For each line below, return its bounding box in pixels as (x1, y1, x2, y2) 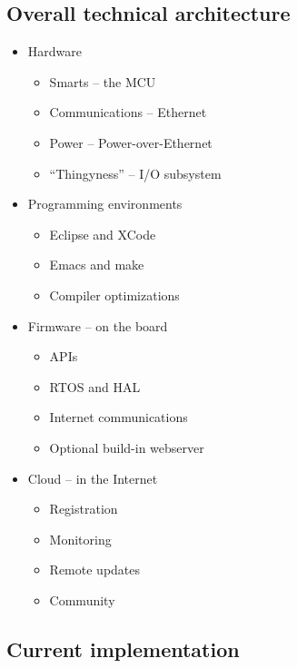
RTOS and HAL (49, 377, 141, 396)
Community (49, 590, 115, 609)
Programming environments (27, 194, 183, 213)
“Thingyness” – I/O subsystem (49, 163, 222, 182)
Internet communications (49, 408, 188, 427)
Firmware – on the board (27, 316, 168, 335)
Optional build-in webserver (49, 437, 204, 457)
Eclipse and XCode (49, 224, 156, 243)
